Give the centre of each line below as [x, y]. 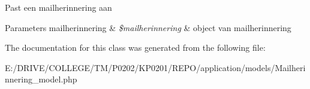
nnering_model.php [41, 79]
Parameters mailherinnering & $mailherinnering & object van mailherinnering [148, 27]
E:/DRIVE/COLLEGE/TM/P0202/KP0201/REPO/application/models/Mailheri [155, 67]
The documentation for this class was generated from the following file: [135, 47]
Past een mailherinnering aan [58, 7]
